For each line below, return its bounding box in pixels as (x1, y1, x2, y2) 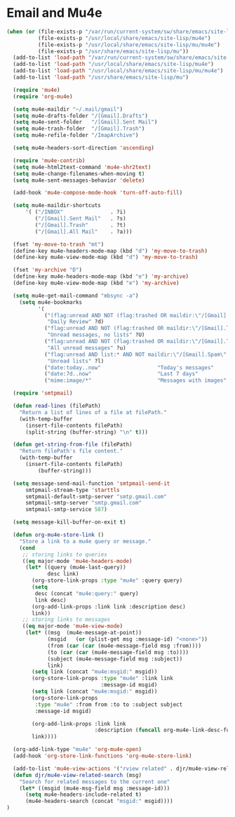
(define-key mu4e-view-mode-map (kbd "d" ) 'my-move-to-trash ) (13, 254, 199, 261)
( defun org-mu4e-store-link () (13, 531, 105, 538)
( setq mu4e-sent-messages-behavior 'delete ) (13, 177, 145, 184)
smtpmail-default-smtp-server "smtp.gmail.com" (25, 493, 168, 500)
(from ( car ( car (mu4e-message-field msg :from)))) (47, 642, 201, 649)
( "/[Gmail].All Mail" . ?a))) (34, 228, 133, 235)
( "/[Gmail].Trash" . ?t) (34, 221, 127, 229)
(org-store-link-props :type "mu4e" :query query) (32, 577, 183, 584)
